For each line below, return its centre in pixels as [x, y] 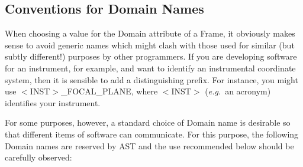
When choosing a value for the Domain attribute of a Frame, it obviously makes [150, 33]
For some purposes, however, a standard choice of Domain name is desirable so [148, 122]
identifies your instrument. [53, 102]
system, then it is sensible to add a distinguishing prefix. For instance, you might [151, 79]
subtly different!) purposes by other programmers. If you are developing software [151, 56]
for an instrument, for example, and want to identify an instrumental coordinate [150, 68]
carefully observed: [38, 157]
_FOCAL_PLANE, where [109, 91]
